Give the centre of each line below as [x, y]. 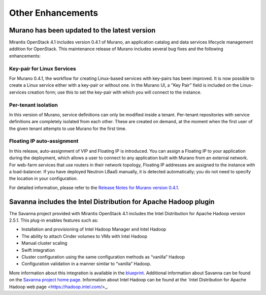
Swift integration [38, 250]
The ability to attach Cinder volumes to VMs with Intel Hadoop [84, 236]
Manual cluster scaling [44, 243]
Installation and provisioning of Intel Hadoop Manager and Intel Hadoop [94, 229]
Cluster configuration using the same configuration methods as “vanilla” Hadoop [103, 257]
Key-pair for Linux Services [43, 68]
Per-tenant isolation [33, 105]
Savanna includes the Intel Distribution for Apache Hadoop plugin [112, 202]
